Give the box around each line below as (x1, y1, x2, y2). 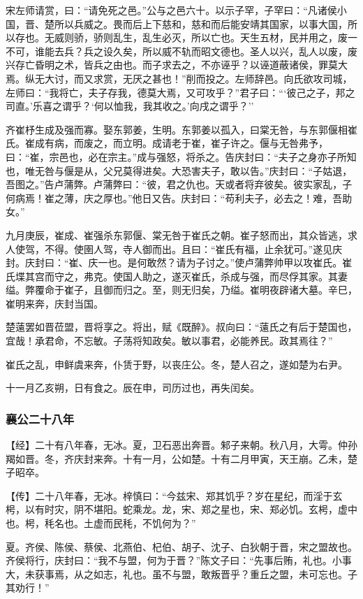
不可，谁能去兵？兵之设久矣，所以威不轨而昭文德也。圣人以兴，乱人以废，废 (6, 43, 357, 58)
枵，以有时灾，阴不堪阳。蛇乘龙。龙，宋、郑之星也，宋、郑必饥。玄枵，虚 (6, 502, 348, 517)
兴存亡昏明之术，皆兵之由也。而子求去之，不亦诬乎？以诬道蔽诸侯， (6, 57, 318, 72)
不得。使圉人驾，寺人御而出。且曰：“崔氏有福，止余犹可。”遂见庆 (44, 241, 343, 256)
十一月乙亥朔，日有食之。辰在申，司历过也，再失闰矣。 (6, 380, 260, 395)
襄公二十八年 (6, 410, 75, 427)
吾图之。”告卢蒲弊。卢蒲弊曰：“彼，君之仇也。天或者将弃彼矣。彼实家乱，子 (6, 177, 353, 192)
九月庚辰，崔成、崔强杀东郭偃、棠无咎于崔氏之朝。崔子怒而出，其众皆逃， (6, 227, 348, 242)
